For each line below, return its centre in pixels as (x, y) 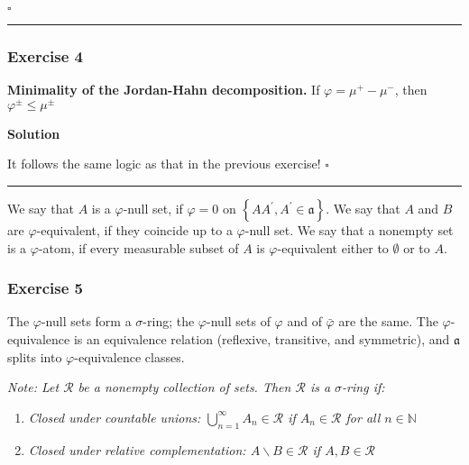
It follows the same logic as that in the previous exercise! (164, 164)
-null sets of (239, 321)
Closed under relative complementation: (137, 449)
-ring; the (169, 321)
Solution (34, 133)
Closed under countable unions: (115, 417)
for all (363, 417)
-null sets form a (86, 321)
